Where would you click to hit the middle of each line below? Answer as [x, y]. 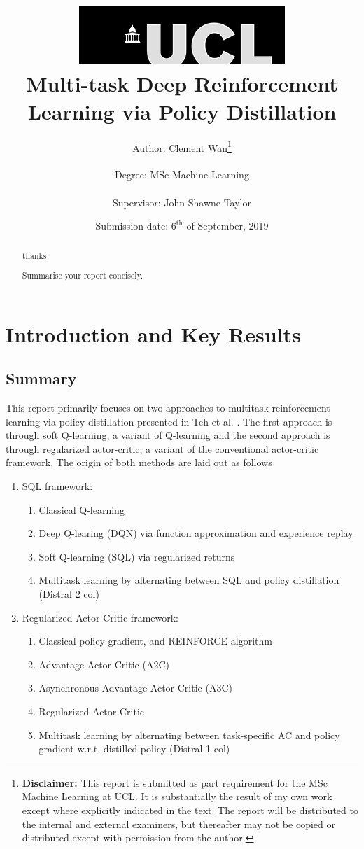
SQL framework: [57, 486]
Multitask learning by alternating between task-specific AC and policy [189, 735]
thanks [34, 255]
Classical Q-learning [82, 509]
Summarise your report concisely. [83, 275]
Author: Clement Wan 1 [182, 146]
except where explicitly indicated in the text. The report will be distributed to [190, 809]
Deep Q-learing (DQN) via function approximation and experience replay [196, 533]
